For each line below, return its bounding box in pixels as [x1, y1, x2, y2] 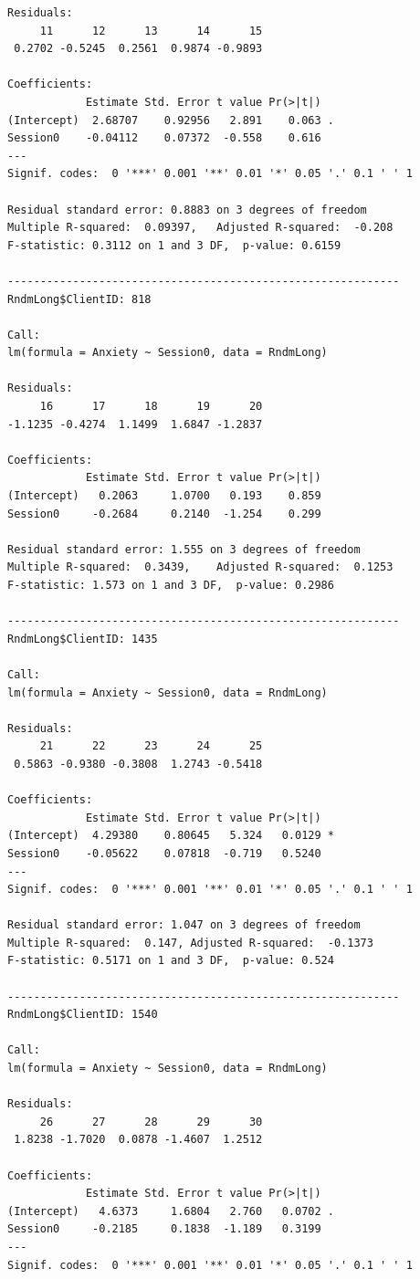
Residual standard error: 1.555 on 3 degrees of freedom [7, 542, 361, 556]
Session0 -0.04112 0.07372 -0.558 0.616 [7, 131, 321, 145]
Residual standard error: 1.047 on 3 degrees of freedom [7, 918, 361, 932]
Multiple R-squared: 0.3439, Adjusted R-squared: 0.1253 [7, 561, 394, 574]
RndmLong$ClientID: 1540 [7, 1008, 158, 1022]
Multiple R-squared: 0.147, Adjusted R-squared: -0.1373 [7, 936, 373, 949]
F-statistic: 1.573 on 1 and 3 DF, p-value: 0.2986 [7, 579, 334, 592]
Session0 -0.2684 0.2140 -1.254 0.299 [7, 507, 321, 520]
